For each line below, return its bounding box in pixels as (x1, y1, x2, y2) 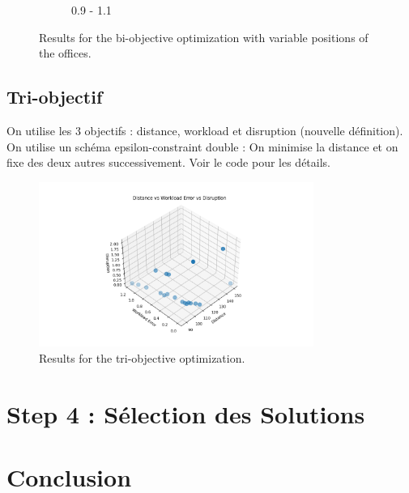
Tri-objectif (6, 84, 103, 109)
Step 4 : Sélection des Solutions (6, 397, 365, 430)
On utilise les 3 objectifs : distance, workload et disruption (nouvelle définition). (6, 121, 403, 138)
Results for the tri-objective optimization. (39, 349, 245, 366)
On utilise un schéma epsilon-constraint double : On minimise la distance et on (6, 138, 398, 155)
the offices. (39, 45, 92, 62)
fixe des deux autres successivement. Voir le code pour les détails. (6, 154, 330, 171)
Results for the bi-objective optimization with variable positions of (39, 28, 369, 45)
